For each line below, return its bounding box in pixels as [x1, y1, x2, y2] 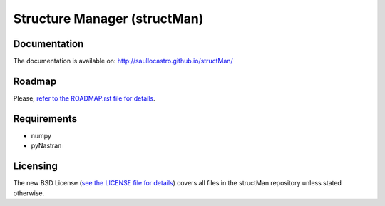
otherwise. [13, 189, 45, 197]
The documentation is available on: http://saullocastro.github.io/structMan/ [13, 57, 233, 66]
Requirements [13, 113, 78, 125]
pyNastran [31, 141, 62, 150]
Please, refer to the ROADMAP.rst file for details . [13, 93, 155, 103]
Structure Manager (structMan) [13, 11, 204, 26]
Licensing [13, 160, 58, 172]
